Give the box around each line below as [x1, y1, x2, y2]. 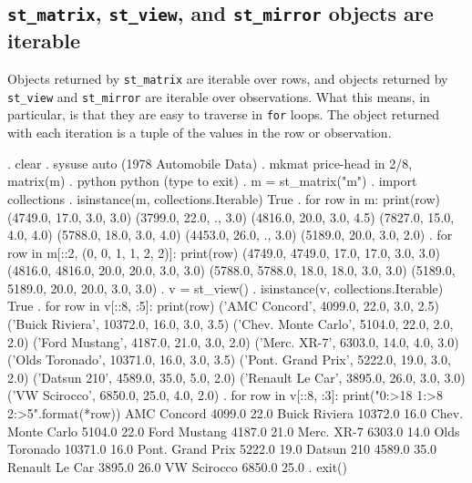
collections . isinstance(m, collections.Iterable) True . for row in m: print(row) [7, 189, 440, 208]
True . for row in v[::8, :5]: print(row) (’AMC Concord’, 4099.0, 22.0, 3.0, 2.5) [7, 296, 439, 315]
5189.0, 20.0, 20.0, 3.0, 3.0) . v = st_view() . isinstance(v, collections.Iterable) [7, 278, 444, 297]
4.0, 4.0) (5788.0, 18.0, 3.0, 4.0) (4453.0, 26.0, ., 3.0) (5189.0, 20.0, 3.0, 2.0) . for [7, 225, 453, 244]
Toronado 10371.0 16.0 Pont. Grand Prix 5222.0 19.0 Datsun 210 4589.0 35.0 [7, 439, 437, 458]
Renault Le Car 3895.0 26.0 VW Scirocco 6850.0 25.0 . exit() [7, 457, 348, 476]
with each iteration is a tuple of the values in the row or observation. [7, 123, 392, 142]
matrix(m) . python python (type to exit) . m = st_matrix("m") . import [7, 171, 417, 190]
